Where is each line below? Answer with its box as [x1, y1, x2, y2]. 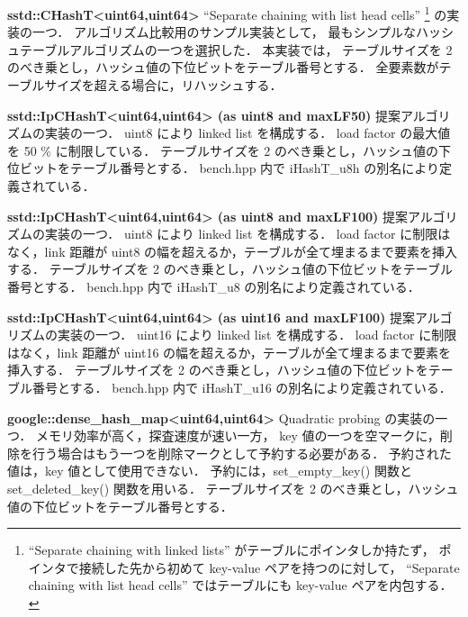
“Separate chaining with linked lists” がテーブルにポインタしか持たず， [28, 540, 435, 559]
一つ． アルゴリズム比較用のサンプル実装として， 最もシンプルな [31, 23, 416, 41]
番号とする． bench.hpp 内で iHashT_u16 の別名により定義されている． [31, 377, 452, 396]
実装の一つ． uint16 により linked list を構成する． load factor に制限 [57, 325, 457, 344]
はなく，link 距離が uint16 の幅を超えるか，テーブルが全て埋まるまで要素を [7, 342, 451, 361]
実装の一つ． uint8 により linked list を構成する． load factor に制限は [44, 224, 451, 243]
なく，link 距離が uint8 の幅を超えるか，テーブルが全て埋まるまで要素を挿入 [7, 241, 457, 260]
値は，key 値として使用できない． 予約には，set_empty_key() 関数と [7, 461, 412, 480]
